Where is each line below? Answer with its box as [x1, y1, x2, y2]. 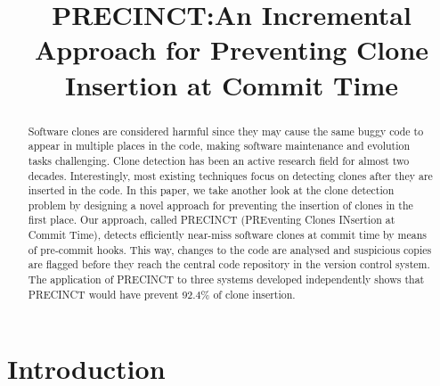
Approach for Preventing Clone [34, 31, 429, 68]
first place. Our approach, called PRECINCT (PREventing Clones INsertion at [28, 212, 395, 227]
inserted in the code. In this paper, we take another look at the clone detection [28, 183, 395, 198]
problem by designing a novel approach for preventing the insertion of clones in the [28, 197, 413, 212]
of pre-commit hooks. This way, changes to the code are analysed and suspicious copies [28, 242, 432, 257]
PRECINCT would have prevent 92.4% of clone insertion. [28, 286, 296, 301]
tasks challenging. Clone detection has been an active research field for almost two [28, 152, 410, 168]
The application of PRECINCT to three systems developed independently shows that [28, 272, 425, 287]
